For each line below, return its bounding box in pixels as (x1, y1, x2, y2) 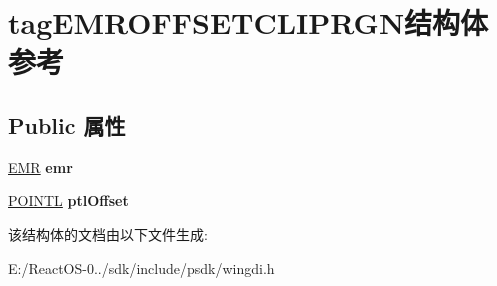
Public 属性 (8, 109, 126, 140)
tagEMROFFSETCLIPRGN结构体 (8, 2, 489, 43)
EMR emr (8, 156, 73, 177)
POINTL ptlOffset (8, 190, 129, 211)
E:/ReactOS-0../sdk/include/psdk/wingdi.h (8, 257, 275, 278)
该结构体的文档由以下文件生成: (8, 223, 208, 244)
